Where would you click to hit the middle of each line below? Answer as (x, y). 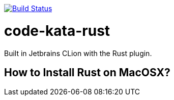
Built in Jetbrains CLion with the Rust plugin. (78, 53)
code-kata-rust (57, 31)
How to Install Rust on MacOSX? (87, 72)
